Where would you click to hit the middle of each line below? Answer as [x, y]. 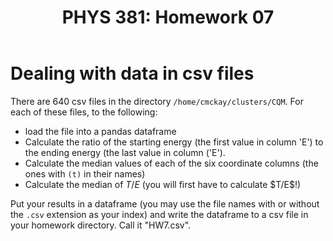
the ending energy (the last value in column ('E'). [125, 152]
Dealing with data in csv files [132, 73]
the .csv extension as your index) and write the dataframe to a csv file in [159, 214]
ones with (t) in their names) [85, 173]
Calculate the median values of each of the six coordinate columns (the [171, 163]
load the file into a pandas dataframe [100, 131]
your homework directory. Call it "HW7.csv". [101, 225]
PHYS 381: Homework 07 [168, 17]
